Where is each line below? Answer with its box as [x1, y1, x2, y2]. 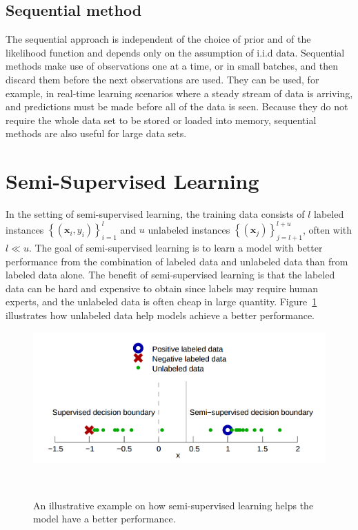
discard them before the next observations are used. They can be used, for [6, 72, 319, 86]
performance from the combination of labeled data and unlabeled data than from [6, 254, 348, 268]
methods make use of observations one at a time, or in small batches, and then [6, 59, 338, 73]
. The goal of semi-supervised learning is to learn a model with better [28, 240, 323, 254]
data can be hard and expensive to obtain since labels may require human [6, 281, 319, 295]
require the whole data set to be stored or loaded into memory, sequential [6, 112, 317, 127]
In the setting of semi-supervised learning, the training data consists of [6, 207, 305, 221]
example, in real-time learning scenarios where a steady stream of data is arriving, [6, 85, 353, 100]
